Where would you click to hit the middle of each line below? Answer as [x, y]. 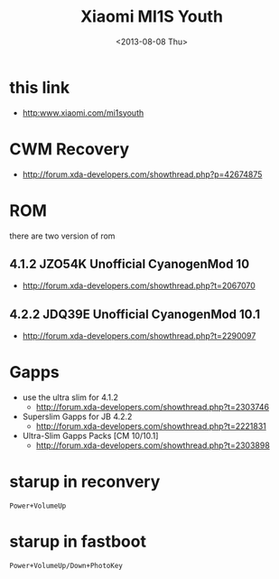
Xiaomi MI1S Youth [152, 17]
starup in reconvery [85, 482]
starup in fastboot [78, 542]
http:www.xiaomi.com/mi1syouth [83, 112]
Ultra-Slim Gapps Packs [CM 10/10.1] [90, 436]
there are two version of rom [62, 236]
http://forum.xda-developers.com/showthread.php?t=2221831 [151, 426]
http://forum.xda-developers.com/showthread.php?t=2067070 [139, 285]
